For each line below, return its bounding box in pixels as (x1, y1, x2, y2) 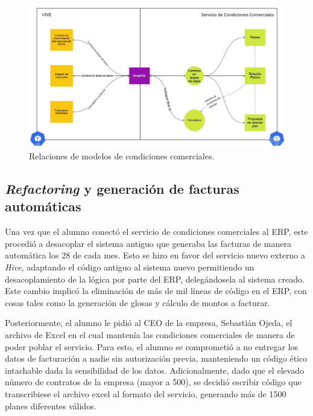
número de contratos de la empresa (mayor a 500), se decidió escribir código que (5, 376, 302, 388)
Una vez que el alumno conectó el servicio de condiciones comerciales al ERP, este (5, 225, 308, 238)
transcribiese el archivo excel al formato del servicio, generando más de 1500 (5, 387, 286, 400)
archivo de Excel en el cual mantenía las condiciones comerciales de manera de (5, 328, 295, 341)
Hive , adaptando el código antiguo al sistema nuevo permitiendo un (5, 260, 255, 273)
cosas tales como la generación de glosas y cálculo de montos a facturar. (5, 296, 270, 309)
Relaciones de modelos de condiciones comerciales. (29, 150, 215, 162)
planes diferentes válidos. (5, 399, 96, 412)
